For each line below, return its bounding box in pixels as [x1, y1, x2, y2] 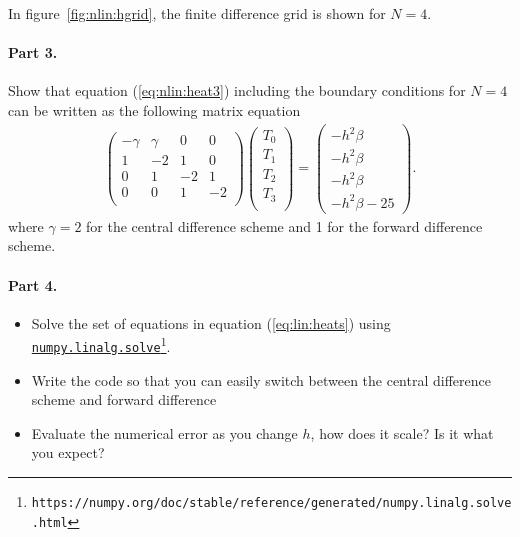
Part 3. [8, 42, 58, 63]
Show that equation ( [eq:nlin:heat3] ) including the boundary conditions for [8, 80, 466, 101]
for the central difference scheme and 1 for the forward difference [86, 215, 483, 236]
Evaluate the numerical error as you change [31, 422, 298, 443]
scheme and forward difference [31, 389, 217, 410]
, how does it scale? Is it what [310, 422, 494, 443]
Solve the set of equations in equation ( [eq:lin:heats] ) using [31, 312, 391, 333]
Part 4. [8, 274, 58, 295]
